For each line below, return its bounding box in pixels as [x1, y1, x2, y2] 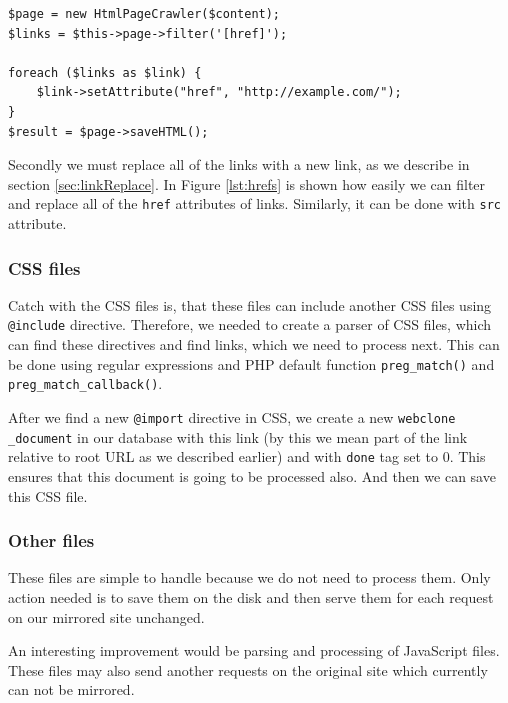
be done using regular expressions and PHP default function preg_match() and [8, 353, 495, 374]
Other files [8, 528, 95, 553]
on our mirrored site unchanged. [8, 606, 205, 627]
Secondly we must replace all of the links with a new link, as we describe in [8, 154, 470, 175]
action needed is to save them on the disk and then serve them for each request [8, 586, 494, 607]
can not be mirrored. [8, 679, 135, 700]
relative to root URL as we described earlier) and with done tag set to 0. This [8, 446, 486, 467]
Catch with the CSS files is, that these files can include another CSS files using [8, 294, 492, 315]
